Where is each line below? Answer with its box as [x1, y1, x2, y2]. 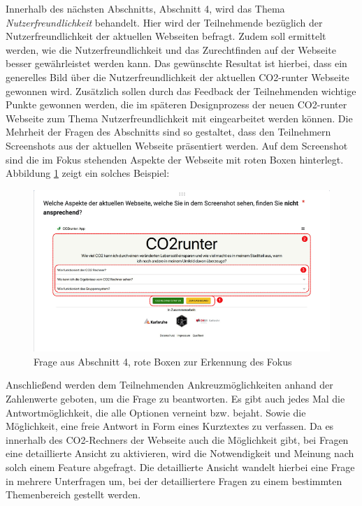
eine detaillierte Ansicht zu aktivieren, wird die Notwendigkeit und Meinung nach [6, 446, 354, 461]
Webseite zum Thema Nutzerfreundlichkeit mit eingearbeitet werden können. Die [6, 110, 353, 125]
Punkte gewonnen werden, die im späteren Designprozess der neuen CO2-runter [6, 97, 347, 112]
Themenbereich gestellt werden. [6, 487, 141, 502]
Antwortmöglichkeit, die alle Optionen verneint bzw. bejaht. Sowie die [6, 405, 306, 419]
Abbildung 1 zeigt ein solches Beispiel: [6, 166, 170, 180]
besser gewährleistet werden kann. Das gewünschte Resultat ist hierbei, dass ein [6, 56, 347, 71]
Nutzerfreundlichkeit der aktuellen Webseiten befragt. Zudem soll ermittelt [6, 29, 326, 43]
